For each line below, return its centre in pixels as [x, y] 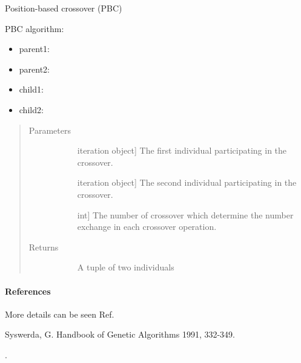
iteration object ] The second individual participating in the [187, 182]
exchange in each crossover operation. [147, 227]
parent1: [35, 49]
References [28, 291]
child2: [31, 109]
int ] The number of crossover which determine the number [185, 214]
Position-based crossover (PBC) [64, 8]
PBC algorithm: [35, 28]
